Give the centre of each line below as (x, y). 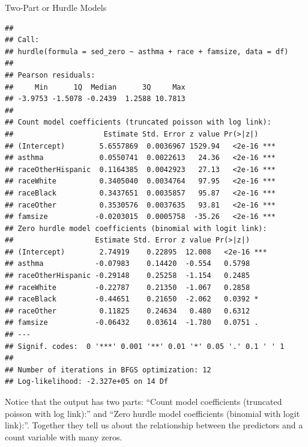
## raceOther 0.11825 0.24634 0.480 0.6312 (128, 311)
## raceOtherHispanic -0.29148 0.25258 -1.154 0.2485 (128, 276)
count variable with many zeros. (64, 436)
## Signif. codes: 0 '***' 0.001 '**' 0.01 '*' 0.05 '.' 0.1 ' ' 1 (145, 346)
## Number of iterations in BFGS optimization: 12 (108, 370)
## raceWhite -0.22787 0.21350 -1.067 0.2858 (128, 287)
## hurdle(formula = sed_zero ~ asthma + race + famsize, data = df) (147, 51)
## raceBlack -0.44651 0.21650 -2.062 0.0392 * (132, 299)
